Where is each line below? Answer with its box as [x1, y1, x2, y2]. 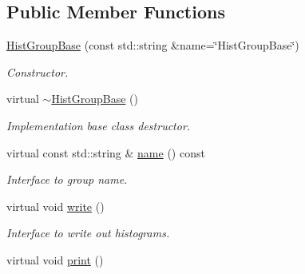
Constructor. [6, 63, 69, 80]
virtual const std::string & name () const [6, 144, 205, 161]
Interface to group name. [6, 171, 128, 188]
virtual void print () [6, 251, 104, 268]
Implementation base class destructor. [6, 117, 191, 133]
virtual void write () [6, 197, 105, 214]
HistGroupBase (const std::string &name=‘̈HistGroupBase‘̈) [6, 37, 299, 54]
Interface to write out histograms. [6, 224, 170, 241]
